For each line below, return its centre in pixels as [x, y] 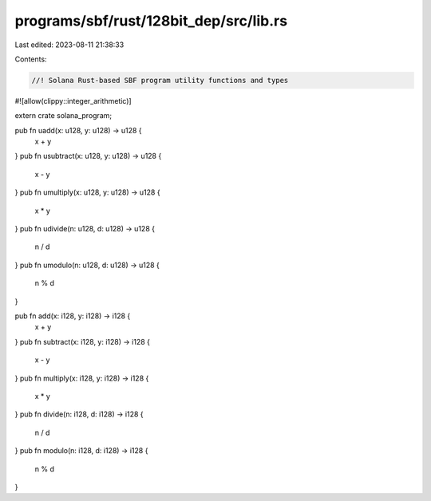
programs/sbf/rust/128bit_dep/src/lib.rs [151, 21]
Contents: [31, 59]
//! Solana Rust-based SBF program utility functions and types [160, 80]
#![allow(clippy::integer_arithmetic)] [73, 101]
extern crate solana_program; [63, 116]
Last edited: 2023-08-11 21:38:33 [69, 45]
